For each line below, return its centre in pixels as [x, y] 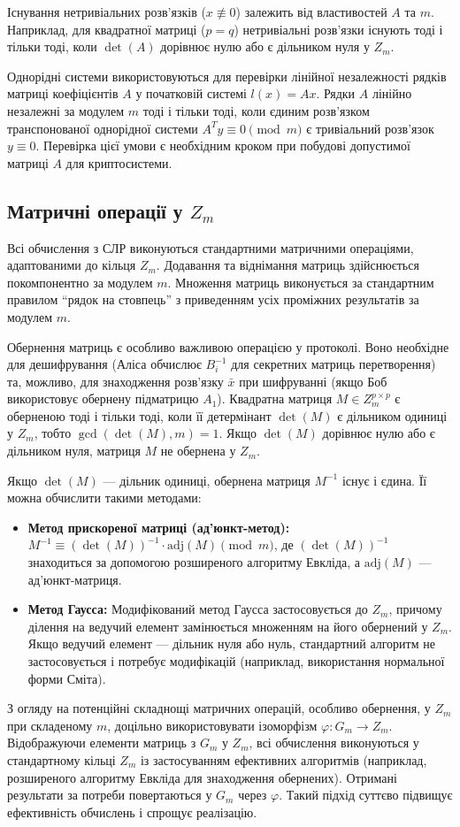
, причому [415, 609]
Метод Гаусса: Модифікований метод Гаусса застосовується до [198, 609]
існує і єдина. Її [384, 480]
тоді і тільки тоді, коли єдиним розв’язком [256, 110]
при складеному [50, 725]
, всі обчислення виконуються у [334, 743]
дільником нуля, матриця [74, 451]
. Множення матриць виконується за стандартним [301, 282]
